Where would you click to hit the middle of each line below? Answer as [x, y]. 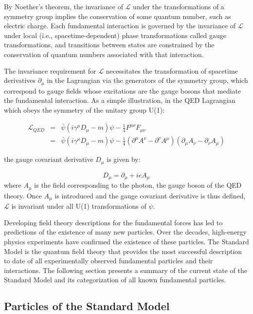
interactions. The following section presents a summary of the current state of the [126, 270]
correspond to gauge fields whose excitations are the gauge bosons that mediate [123, 90]
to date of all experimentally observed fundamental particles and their [108, 261]
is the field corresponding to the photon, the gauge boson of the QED [138, 185]
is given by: [124, 159]
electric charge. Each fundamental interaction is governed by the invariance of [120, 26]
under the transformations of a [179, 6]
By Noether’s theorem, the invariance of [63, 6]
